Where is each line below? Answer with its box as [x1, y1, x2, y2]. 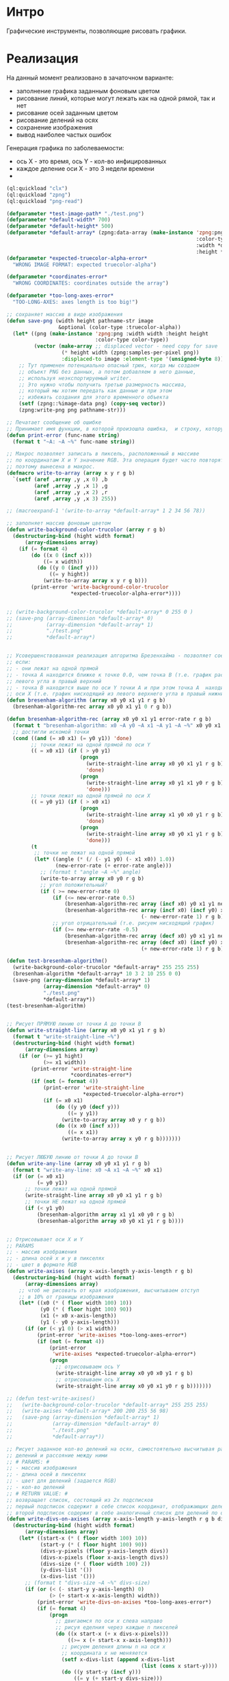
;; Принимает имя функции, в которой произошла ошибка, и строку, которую [6, 425, 227, 432]
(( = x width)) [42, 558, 83, 565]
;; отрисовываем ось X [55, 1376, 120, 1383]
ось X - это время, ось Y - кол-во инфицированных [16, 157, 167, 165]
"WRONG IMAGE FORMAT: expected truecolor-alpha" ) [12, 261, 157, 268]
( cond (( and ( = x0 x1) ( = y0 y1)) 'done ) [12, 735, 133, 741]
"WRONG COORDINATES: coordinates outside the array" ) [12, 280, 169, 287]
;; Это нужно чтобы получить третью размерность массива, [18, 381, 187, 388]
